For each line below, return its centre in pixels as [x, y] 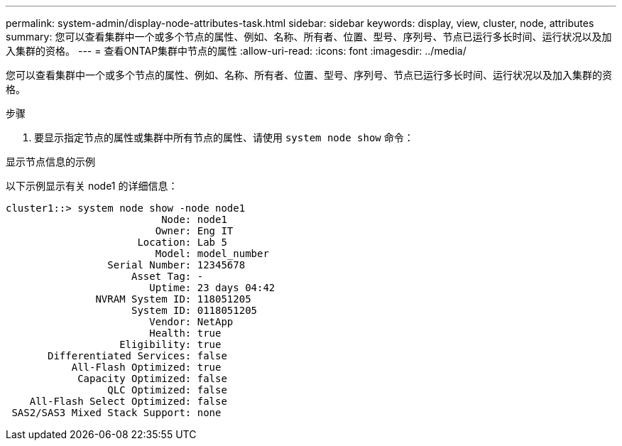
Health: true [185, 333]
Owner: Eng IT [194, 231]
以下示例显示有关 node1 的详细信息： [92, 186]
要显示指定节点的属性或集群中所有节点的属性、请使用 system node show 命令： [224, 137]
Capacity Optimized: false [152, 379]
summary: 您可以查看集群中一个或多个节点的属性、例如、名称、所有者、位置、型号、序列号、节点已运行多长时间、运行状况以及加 [309, 37]
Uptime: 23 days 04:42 [212, 288]
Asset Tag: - [168, 276]
